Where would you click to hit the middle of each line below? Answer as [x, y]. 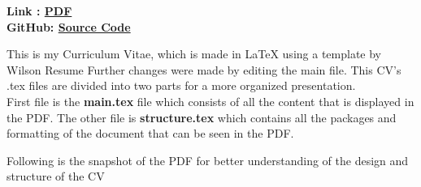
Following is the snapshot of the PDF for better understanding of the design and [208, 160]
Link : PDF [39, 11]
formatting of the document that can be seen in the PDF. [150, 133]
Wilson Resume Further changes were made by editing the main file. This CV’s [204, 69]
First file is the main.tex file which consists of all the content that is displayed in [210, 101]
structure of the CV [56, 176]
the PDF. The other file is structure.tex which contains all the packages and [202, 117]
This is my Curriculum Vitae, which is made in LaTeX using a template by [194, 54]
